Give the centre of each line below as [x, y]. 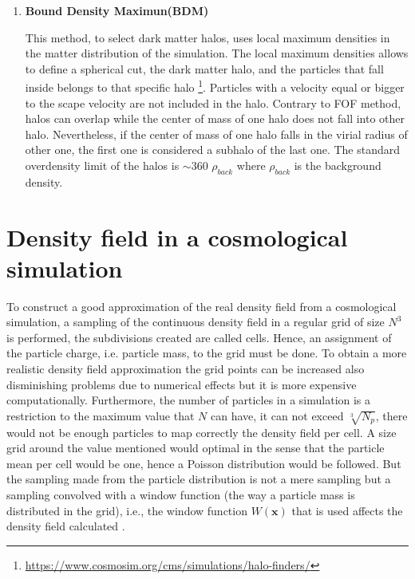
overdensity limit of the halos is [102, 165]
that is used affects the [347, 510]
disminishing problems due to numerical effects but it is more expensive [182, 384]
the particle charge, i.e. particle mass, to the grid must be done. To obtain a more [207, 353]
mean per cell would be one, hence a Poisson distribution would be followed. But [204, 463]
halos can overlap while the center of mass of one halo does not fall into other [215, 118]
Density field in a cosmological [177, 236]
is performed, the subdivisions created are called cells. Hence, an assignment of [199, 337]
